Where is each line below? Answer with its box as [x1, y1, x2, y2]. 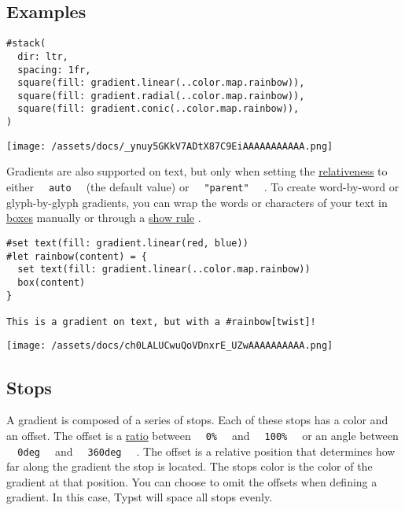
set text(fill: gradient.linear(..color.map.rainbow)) [17, 264, 311, 275]
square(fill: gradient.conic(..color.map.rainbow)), [17, 103, 300, 115]
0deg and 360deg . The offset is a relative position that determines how [17, 442, 396, 459]
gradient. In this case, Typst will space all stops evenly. [6, 489, 273, 505]
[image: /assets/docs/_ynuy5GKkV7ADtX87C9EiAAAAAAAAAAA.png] [6, 140, 333, 152]
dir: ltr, [17, 50, 68, 62]
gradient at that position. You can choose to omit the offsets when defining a [6, 473, 377, 490]
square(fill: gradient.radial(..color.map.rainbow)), [17, 90, 305, 102]
